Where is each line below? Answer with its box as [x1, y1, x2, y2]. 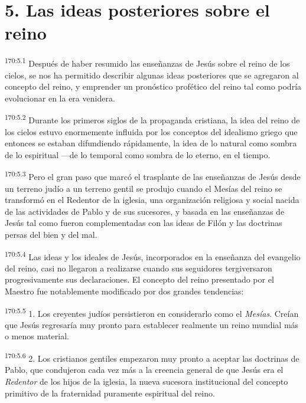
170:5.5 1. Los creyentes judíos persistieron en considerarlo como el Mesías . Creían [5, 305, 299, 319]
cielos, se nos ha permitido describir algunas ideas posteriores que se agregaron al [5, 68, 299, 81]
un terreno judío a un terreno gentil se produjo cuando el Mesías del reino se [5, 182, 282, 194]
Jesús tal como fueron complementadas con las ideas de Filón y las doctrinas [5, 217, 282, 229]
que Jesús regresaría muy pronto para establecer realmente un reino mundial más [5, 318, 299, 330]
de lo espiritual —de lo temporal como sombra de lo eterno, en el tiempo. [5, 148, 271, 160]
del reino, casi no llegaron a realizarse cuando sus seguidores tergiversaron [5, 261, 272, 274]
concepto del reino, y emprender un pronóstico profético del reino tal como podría [5, 80, 302, 93]
